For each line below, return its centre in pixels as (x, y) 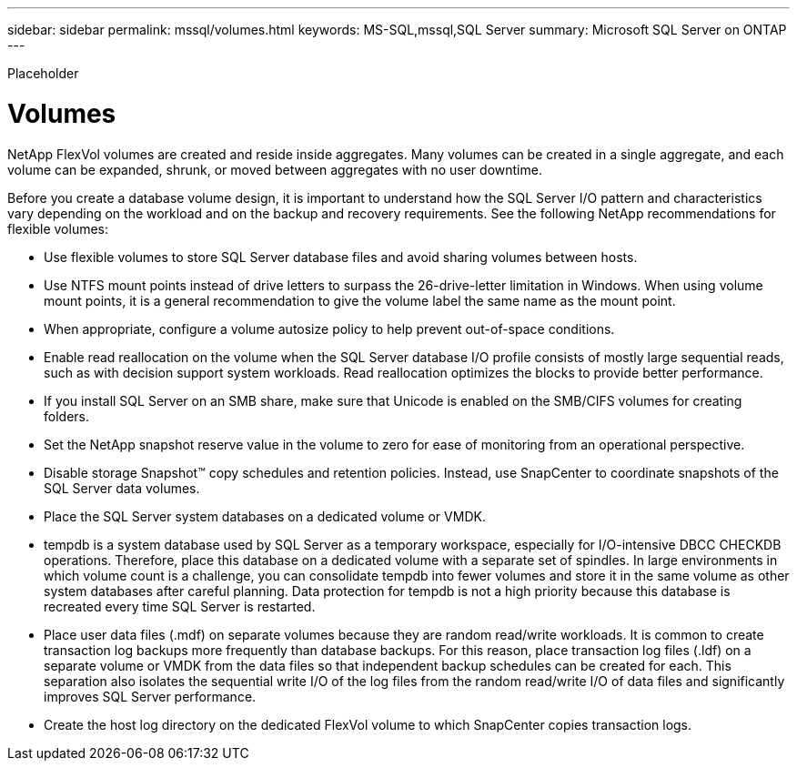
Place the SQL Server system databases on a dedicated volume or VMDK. (265, 516)
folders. (66, 416)
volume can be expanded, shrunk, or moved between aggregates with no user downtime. (275, 169)
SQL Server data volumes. (122, 488)
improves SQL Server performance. (150, 696)
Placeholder (43, 73)
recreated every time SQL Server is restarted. (180, 606)
